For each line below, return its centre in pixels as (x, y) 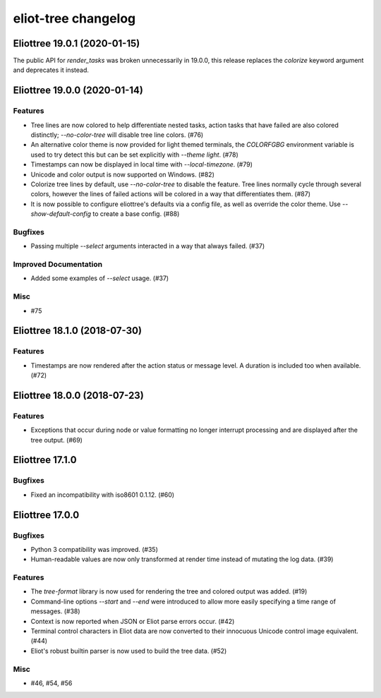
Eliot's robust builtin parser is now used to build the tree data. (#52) (129, 651)
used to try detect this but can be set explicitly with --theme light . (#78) (135, 155)
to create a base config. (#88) (136, 214)
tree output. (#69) (56, 440)
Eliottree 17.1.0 (45, 460)
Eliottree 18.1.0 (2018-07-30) (78, 331)
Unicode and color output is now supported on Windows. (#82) (123, 174)
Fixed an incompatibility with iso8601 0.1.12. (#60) (103, 495)
